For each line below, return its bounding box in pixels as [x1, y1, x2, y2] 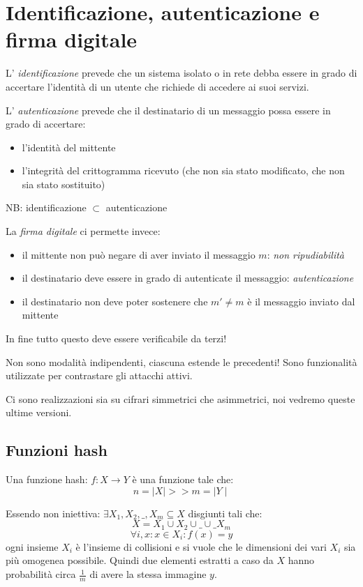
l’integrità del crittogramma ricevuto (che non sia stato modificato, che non [22, 163, 345, 178]
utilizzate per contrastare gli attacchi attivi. [6, 368, 193, 383]
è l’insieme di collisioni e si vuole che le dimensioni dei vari [75, 539, 327, 554]
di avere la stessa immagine [89, 567, 207, 581]
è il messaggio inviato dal [247, 293, 355, 308]
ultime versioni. [6, 405, 72, 420]
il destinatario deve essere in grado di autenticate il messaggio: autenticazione [22, 270, 354, 285]
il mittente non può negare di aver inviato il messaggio [22, 247, 255, 261]
